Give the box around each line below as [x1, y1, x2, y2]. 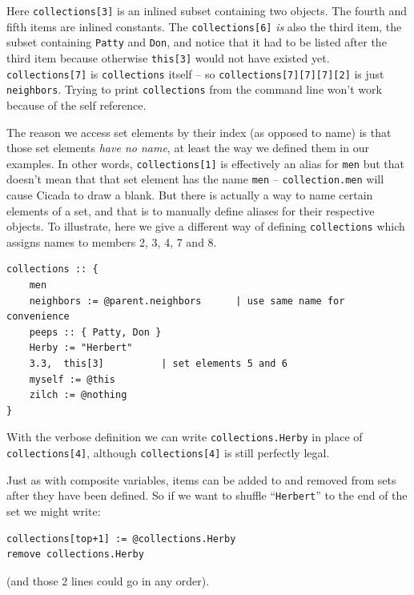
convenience [6, 311, 70, 323]
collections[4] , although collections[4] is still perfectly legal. [6, 444, 330, 461]
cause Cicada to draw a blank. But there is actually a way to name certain [6, 187, 373, 203]
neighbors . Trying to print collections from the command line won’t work [6, 81, 382, 98]
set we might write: [6, 502, 101, 519]
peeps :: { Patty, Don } [29, 326, 162, 338]
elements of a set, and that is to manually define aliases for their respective [6, 202, 375, 219]
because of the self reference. [6, 96, 147, 113]
